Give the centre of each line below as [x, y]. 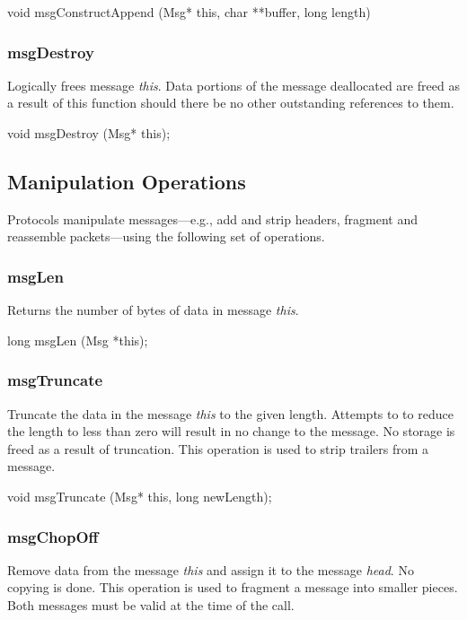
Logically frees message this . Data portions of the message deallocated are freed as [233, 85]
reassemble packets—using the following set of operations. [166, 236]
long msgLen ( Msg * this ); [78, 340]
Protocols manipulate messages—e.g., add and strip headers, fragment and [212, 218]
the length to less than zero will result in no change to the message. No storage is [231, 431]
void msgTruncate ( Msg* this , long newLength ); [140, 496]
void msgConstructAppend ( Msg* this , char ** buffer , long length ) [189, 12]
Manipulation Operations [127, 181]
